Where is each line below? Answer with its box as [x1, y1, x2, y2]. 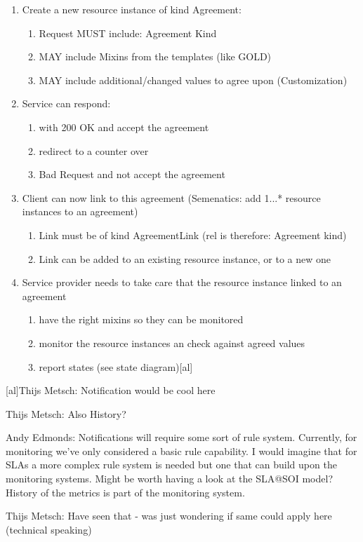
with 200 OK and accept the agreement [39, 119, 209, 134]
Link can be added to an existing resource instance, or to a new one [39, 251, 331, 266]
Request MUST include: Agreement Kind [39, 25, 217, 40]
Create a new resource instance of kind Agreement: [22, 2, 242, 16]
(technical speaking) [6, 522, 92, 536]
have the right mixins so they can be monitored [39, 312, 244, 327]
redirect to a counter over [39, 143, 149, 158]
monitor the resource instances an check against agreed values [39, 335, 305, 350]
